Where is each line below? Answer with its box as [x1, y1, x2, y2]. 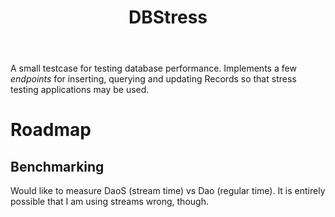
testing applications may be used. [10, 84, 150, 96]
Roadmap [10, 119, 92, 141]
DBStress [128, 6, 208, 29]
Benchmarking [10, 158, 105, 175]
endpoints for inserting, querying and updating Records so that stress [10, 73, 297, 85]
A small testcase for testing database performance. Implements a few [10, 62, 297, 75]
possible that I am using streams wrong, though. [10, 196, 209, 208]
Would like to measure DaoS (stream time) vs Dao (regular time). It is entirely [10, 185, 326, 197]
